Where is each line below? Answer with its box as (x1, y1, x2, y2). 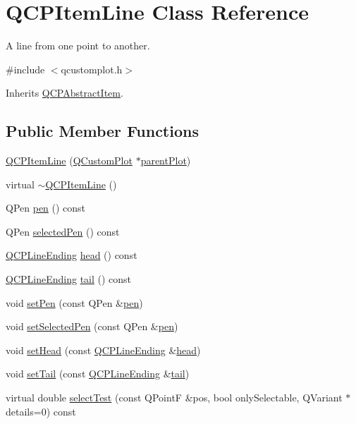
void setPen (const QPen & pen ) (6, 295, 143, 310)
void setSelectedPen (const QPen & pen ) (6, 319, 178, 334)
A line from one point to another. (6, 38, 150, 53)
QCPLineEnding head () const (6, 248, 137, 262)
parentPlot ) (140, 153, 191, 168)
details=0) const (6, 404, 76, 418)
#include (6, 61, 45, 76)
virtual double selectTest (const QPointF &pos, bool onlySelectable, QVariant (6, 390, 343, 405)
